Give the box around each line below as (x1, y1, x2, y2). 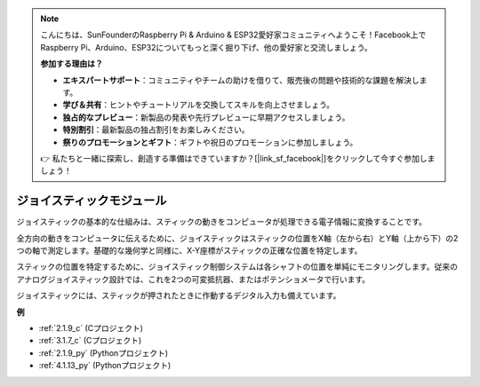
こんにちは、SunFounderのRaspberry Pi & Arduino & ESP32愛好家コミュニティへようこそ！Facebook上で (40, 29, 427, 40)
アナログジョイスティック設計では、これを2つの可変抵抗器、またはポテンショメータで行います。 (16, 273, 371, 284)
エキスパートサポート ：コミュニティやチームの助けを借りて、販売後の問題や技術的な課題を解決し (62, 75, 420, 85)
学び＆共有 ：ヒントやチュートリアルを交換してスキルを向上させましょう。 (62, 99, 335, 110)
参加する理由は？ (40, 59, 103, 69)
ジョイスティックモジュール (16, 193, 167, 209)
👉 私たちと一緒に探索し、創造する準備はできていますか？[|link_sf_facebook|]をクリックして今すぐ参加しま (40, 153, 436, 163)
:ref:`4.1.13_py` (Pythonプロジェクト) (38, 360, 172, 371)
